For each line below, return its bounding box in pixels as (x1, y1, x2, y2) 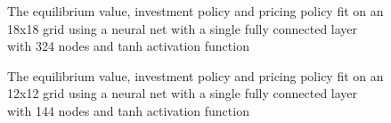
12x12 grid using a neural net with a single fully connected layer (7, 84, 358, 102)
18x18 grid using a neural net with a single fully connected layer (7, 19, 358, 37)
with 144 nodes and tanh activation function (7, 101, 249, 119)
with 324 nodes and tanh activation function (7, 37, 249, 55)
